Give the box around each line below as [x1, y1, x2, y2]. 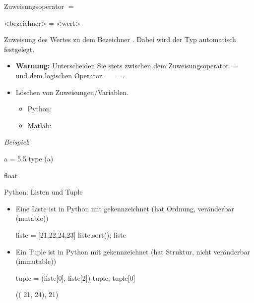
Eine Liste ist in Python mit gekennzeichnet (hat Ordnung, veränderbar [15, 203, 234, 213]
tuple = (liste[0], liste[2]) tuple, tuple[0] [15, 272, 135, 283]
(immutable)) [15, 256, 57, 266]
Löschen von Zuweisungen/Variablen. [15, 87, 128, 97]
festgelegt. [4, 44, 35, 54]
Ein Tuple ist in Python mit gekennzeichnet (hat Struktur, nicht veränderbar [15, 246, 250, 256]
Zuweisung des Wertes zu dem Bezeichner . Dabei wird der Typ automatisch [4, 34, 236, 45]
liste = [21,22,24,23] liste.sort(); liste [15, 229, 126, 240]
